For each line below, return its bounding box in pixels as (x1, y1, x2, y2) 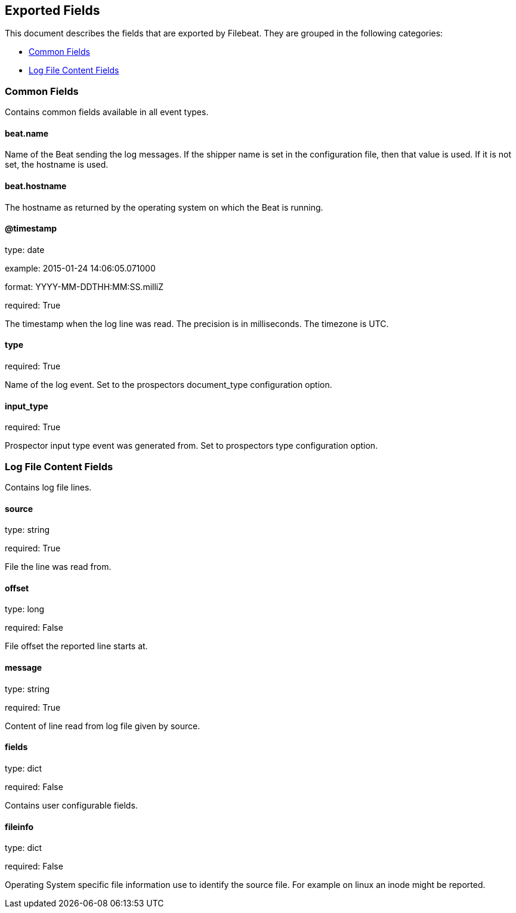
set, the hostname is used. (5, 159, 109, 170)
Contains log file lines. (5, 482, 92, 493)
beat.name (5, 128, 49, 138)
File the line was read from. (5, 562, 112, 572)
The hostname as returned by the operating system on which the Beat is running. (5, 202, 323, 212)
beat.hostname (5, 181, 67, 191)
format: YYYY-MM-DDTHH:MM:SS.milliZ (5, 281, 164, 292)
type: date (5, 244, 45, 255)
